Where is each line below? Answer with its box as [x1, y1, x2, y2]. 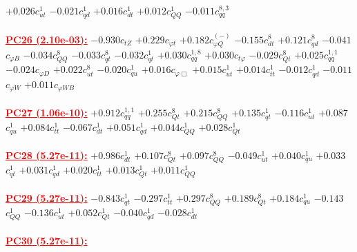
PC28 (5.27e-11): [6, 147, 88, 162]
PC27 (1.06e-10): [6, 105, 88, 119]
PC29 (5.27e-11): [6, 190, 88, 204]
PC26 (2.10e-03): [6, 32, 88, 46]
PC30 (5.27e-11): [6, 233, 88, 247]
